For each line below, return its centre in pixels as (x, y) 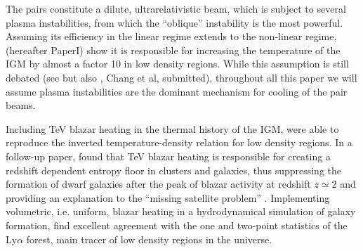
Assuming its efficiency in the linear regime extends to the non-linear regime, (171, 36)
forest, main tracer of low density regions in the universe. (149, 239)
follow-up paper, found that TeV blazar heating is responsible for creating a (168, 156)
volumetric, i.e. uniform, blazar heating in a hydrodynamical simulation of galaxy (181, 211)
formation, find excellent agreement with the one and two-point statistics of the (177, 225)
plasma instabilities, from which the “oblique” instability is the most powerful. (174, 22)
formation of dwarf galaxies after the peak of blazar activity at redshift (158, 184)
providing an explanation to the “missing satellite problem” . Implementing (168, 197)
